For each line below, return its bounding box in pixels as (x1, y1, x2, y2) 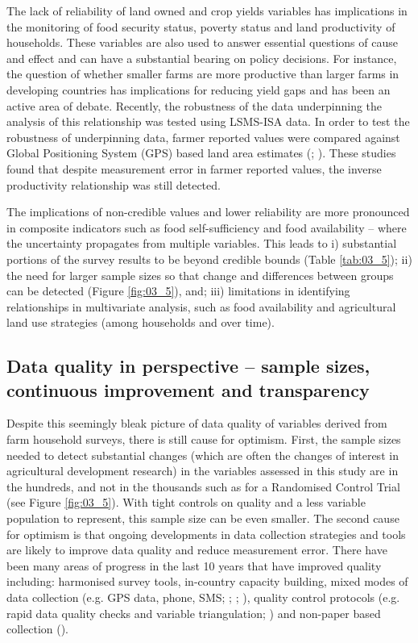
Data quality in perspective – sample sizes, (6, 353, 370, 378)
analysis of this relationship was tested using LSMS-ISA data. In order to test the (6, 113, 410, 130)
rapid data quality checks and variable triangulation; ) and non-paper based (6, 604, 381, 621)
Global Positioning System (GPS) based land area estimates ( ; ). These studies (6, 144, 396, 161)
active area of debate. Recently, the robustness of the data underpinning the (6, 97, 383, 114)
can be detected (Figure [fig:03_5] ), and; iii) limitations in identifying (6, 282, 350, 299)
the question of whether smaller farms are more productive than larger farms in (6, 65, 399, 82)
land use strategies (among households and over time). (6, 314, 275, 331)
